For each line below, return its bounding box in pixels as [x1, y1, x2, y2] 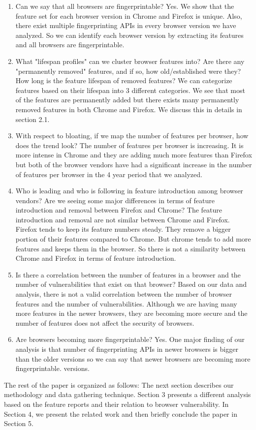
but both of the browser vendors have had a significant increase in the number [15, 159, 252, 169]
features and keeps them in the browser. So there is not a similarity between [15, 243, 246, 253]
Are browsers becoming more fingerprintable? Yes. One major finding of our [15, 334, 245, 344]
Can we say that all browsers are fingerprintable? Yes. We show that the [15, 1, 234, 11]
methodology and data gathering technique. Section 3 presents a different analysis [4, 389, 251, 399]
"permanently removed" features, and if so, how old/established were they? [15, 65, 241, 76]
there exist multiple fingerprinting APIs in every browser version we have [15, 20, 236, 31]
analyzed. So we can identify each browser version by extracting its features [15, 30, 244, 40]
